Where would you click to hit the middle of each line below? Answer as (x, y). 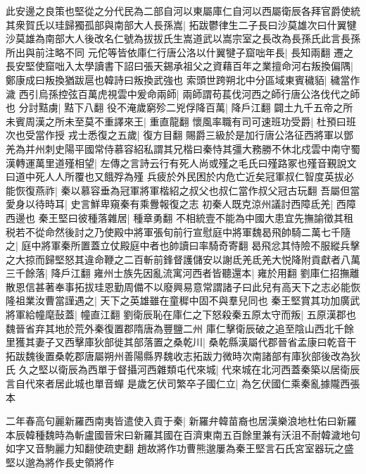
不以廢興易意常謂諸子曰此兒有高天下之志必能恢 (252, 286)
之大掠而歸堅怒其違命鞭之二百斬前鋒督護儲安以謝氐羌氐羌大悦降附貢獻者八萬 (183, 259)
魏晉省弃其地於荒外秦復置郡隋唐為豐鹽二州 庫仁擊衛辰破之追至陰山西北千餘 (180, 328)
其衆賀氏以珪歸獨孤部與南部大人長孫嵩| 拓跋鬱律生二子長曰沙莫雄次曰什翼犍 (181, 24)
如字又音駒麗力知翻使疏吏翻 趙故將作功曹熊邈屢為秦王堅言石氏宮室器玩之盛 (180, 448)
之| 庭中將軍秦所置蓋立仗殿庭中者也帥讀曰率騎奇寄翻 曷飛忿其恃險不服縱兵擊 (183, 245)
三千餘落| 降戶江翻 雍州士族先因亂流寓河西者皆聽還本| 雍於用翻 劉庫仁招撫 (178, 273)
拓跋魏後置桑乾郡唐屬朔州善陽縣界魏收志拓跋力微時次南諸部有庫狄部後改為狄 (183, 355)
